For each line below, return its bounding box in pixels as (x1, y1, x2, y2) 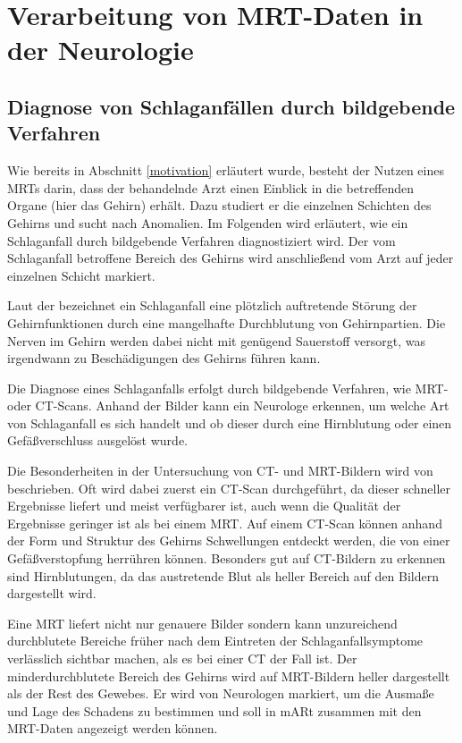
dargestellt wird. (7, 584, 97, 603)
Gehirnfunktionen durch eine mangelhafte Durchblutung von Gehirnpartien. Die (7, 313, 446, 332)
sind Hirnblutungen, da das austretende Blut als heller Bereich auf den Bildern (7, 566, 439, 585)
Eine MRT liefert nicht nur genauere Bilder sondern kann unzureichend (7, 613, 398, 632)
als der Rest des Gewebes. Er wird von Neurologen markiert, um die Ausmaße (7, 684, 434, 703)
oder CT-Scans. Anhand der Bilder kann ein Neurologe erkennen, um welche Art (7, 396, 449, 415)
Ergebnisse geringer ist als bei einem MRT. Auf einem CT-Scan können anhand (7, 513, 442, 532)
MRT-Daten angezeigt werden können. (7, 719, 218, 738)
